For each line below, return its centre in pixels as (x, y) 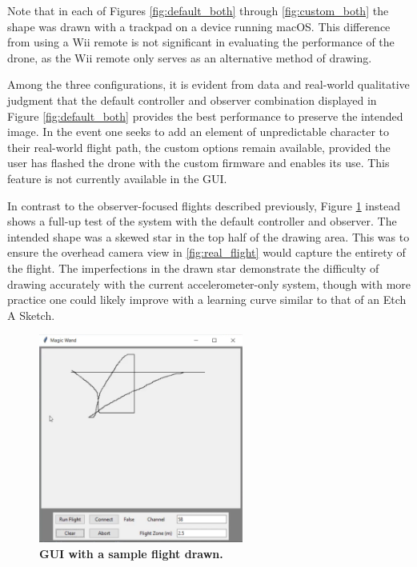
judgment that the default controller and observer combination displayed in (192, 100)
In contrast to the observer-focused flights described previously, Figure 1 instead (204, 205)
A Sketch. (31, 315)
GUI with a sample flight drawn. (131, 553)
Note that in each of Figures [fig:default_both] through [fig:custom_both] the (198, 10)
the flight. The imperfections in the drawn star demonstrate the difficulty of (193, 268)
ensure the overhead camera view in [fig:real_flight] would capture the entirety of (206, 252)
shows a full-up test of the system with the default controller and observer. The (202, 221)
